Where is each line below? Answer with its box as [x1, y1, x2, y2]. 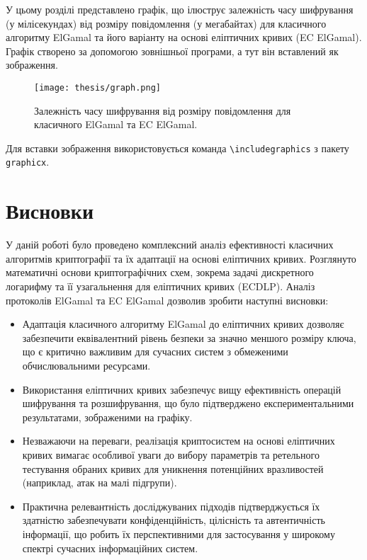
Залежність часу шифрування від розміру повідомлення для [34, 103, 291, 118]
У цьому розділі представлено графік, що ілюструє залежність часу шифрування [6, 2, 354, 16]
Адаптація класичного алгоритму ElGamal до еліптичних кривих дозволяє [22, 316, 344, 331]
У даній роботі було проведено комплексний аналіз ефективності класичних [6, 237, 334, 252]
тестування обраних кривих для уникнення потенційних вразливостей [22, 461, 324, 476]
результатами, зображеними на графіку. [22, 409, 193, 424]
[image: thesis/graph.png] [34, 82, 161, 93]
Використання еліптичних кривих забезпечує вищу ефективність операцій [22, 382, 341, 396]
